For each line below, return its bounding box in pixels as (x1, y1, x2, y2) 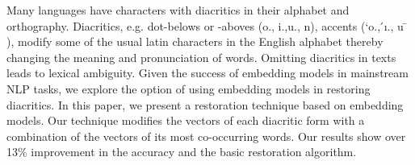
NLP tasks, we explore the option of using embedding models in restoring (6, 80, 371, 97)
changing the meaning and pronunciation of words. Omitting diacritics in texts (6, 48, 396, 65)
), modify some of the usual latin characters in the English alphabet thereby (6, 33, 384, 50)
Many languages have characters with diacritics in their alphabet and (6, 2, 350, 18)
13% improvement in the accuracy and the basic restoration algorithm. (6, 143, 357, 160)
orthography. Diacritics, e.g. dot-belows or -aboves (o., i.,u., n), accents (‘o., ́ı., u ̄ (6, 17, 408, 34)
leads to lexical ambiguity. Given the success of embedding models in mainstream (6, 64, 409, 81)
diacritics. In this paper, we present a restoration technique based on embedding (6, 96, 404, 113)
